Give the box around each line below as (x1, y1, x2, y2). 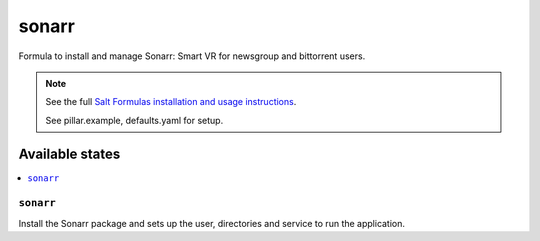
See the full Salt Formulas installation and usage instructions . (45, 96, 297, 108)
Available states (18, 145, 121, 162)
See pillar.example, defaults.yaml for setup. (45, 114, 224, 126)
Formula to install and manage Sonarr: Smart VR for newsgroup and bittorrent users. (18, 50, 366, 62)
